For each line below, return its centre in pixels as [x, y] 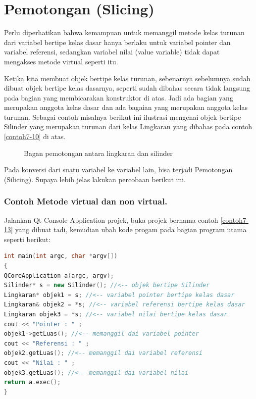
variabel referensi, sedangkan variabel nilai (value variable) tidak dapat [112, 52]
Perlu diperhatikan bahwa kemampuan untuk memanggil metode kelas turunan [124, 32]
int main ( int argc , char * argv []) [61, 256]
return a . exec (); [32, 382]
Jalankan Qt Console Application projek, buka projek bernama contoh [111, 220]
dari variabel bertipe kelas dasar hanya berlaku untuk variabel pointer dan [117, 42]
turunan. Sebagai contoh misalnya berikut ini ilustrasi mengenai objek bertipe [123, 117]
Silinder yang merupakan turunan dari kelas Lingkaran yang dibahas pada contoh [128, 126]
